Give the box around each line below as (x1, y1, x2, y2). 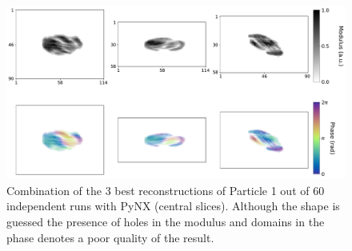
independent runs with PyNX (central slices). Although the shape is (6, 197, 340, 214)
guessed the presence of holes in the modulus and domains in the (6, 213, 325, 229)
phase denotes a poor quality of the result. (6, 229, 214, 245)
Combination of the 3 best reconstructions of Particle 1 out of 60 (6, 181, 325, 198)
